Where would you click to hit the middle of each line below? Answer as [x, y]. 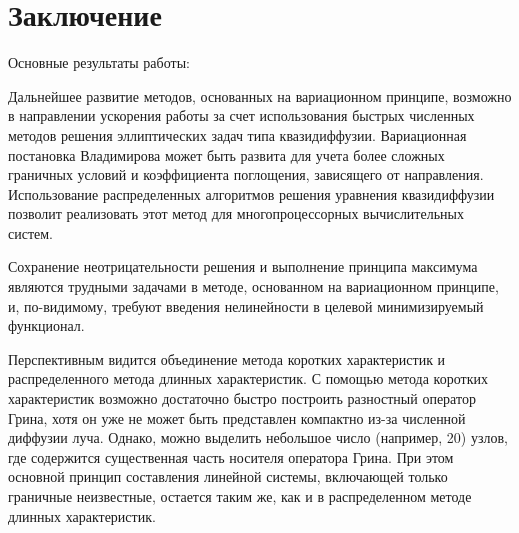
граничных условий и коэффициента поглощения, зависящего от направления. [246, 174]
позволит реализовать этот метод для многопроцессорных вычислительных [236, 213]
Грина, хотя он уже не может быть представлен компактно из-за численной [237, 417]
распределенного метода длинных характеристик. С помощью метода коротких [248, 378]
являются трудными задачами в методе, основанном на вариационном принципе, [253, 286]
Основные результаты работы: [99, 62]
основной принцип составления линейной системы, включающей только [228, 476]
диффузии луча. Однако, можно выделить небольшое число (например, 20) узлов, [258, 437]
